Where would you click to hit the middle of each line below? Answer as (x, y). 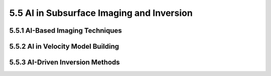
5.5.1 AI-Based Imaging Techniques (66, 31)
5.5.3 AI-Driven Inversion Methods (64, 62)
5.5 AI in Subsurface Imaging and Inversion (101, 13)
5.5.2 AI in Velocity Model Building (64, 46)
